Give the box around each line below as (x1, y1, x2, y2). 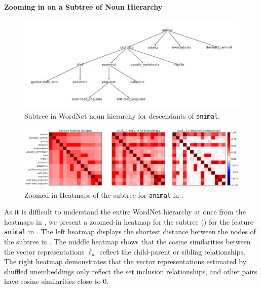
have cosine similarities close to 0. (4, 276, 109, 286)
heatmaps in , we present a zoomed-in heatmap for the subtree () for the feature (4, 216, 253, 227)
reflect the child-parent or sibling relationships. (100, 246, 245, 257)
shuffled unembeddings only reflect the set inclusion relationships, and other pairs (4, 266, 257, 276)
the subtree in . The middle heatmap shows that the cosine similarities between (4, 236, 251, 247)
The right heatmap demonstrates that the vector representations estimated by (4, 256, 247, 267)
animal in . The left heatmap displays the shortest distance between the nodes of (4, 226, 256, 237)
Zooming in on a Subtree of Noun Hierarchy (4, 1, 163, 12)
